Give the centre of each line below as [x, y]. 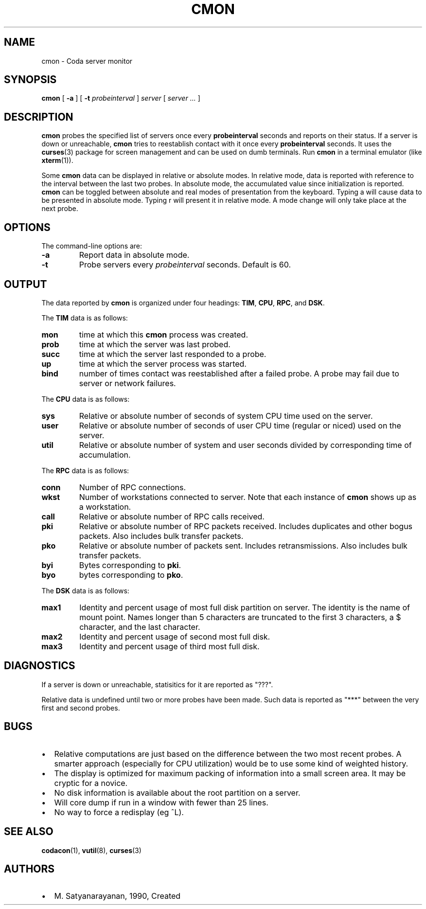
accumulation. [105, 454]
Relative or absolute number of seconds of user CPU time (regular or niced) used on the [240, 425]
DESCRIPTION [39, 117]
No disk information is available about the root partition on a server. [177, 793]
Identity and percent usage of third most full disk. [169, 646]
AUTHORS [29, 869]
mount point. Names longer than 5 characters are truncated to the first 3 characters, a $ [240, 617]
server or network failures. [127, 383]
